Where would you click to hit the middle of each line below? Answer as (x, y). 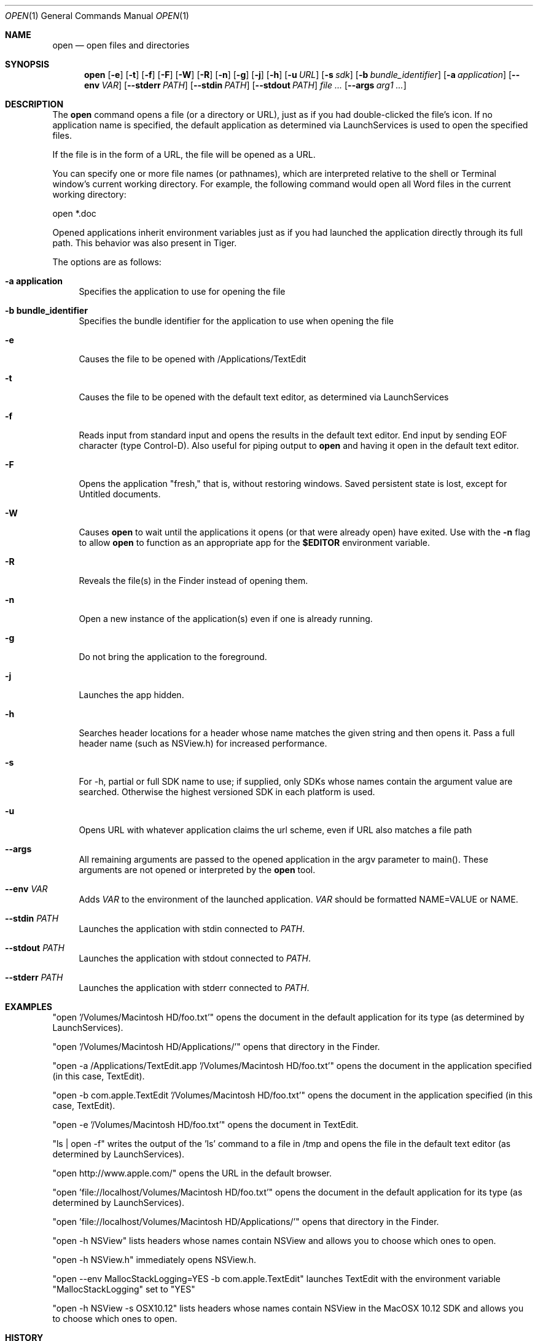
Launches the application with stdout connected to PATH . (195, 958)
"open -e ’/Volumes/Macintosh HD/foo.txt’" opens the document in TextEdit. (205, 1125)
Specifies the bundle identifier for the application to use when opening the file (236, 321)
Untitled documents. (120, 494)
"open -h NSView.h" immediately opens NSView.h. (154, 1260)
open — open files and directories (121, 45)
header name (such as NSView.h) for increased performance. (203, 743)
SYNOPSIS (27, 64)
